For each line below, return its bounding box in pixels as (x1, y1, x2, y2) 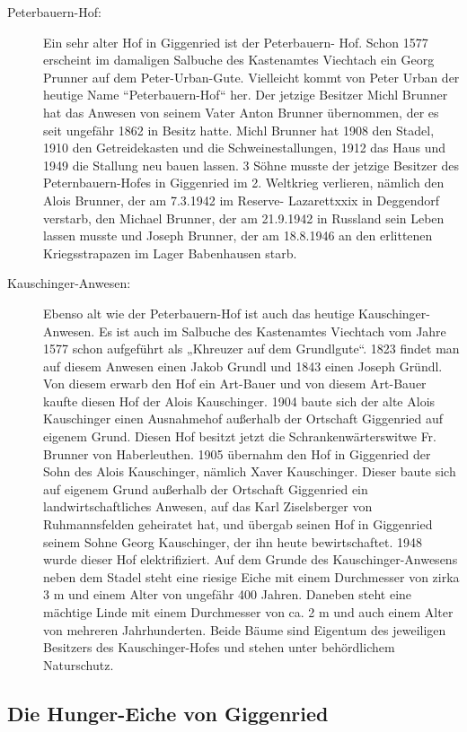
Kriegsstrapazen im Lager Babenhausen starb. (43, 243, 297, 262)
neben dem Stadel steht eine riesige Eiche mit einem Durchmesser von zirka (43, 567, 460, 586)
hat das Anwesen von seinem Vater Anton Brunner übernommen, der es (43, 102, 439, 121)
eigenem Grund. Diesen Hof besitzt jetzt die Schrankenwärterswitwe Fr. (43, 427, 437, 446)
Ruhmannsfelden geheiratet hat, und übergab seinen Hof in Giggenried (43, 515, 433, 534)
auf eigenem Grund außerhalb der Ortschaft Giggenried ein (43, 479, 368, 498)
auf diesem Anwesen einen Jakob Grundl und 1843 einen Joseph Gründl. (43, 356, 443, 375)
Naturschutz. (43, 655, 114, 674)
